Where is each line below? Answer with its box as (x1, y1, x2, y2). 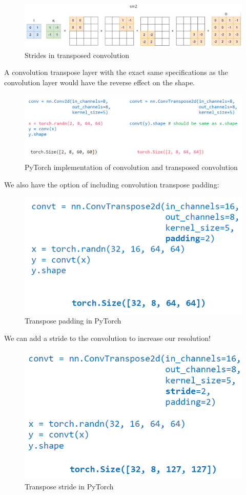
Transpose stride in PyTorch (25, 481, 114, 491)
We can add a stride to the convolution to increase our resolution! (4, 332, 211, 343)
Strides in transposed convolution (25, 49, 130, 60)
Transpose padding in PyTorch (25, 315, 121, 326)
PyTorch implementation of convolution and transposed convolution (25, 162, 238, 173)
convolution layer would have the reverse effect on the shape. (4, 77, 195, 88)
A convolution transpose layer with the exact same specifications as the (4, 67, 228, 78)
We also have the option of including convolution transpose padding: (4, 179, 219, 189)
